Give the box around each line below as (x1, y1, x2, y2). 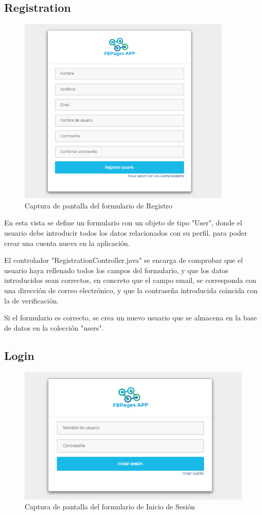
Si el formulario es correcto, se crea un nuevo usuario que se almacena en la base (4, 312, 257, 323)
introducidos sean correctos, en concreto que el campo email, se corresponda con (4, 275, 256, 285)
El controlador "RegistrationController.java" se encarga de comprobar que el (4, 255, 243, 265)
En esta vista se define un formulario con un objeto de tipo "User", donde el (4, 217, 243, 228)
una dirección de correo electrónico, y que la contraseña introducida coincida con (4, 284, 258, 295)
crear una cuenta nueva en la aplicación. (4, 237, 130, 248)
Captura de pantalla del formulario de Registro (25, 200, 172, 211)
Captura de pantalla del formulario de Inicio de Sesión (25, 501, 195, 512)
